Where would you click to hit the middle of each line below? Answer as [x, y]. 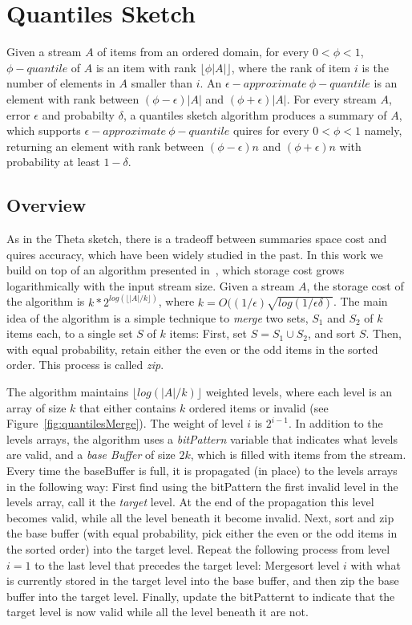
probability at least [53, 162]
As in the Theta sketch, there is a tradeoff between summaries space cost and [197, 239]
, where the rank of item [291, 67]
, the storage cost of [355, 285]
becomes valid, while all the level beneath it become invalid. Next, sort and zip [200, 517]
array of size [36, 407]
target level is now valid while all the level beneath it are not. [158, 612]
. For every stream [331, 98]
